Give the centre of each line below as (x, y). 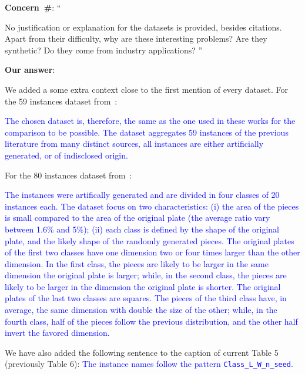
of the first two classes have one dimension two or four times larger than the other (152, 252)
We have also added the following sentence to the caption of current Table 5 (142, 352)
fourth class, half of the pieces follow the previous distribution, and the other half (151, 321)
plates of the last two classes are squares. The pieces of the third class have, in (146, 298)
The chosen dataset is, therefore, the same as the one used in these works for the (150, 121)
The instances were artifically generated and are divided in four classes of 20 (142, 195)
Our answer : (30, 70)
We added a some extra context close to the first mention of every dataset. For (147, 89)
